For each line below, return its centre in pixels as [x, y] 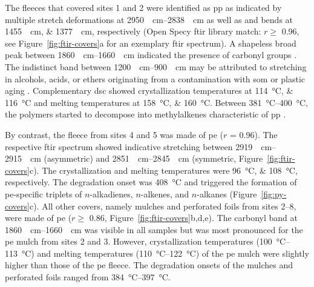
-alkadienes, [111, 193]
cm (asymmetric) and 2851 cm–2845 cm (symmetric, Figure [146, 158]
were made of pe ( [38, 218]
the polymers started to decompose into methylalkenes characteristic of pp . [146, 114]
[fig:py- [274, 193]
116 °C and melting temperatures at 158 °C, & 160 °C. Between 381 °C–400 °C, [156, 102]
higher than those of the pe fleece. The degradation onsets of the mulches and [149, 265]
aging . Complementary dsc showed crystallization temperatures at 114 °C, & [149, 91]
